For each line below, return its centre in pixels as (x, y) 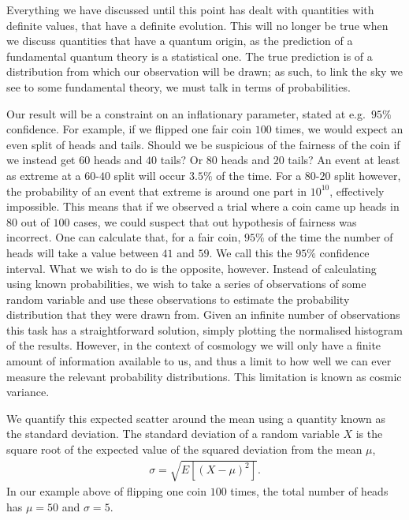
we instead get (41, 160)
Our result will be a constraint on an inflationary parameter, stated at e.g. (186, 113)
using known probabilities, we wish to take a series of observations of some (186, 284)
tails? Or (182, 160)
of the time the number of (331, 237)
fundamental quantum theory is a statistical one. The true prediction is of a (190, 56)
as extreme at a (44, 175)
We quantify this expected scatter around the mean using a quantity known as (196, 418)
